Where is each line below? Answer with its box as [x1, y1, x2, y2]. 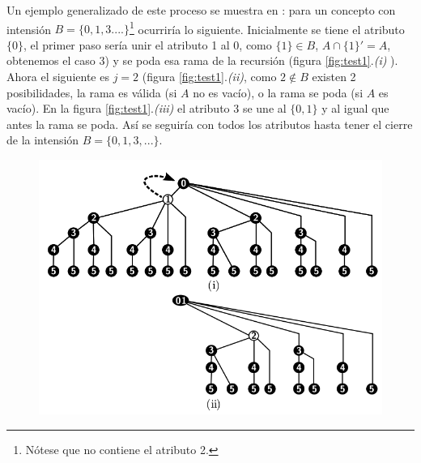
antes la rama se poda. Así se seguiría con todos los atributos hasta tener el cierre [6, 115, 413, 132]
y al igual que [321, 100, 389, 117]
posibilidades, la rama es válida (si [6, 84, 177, 101]
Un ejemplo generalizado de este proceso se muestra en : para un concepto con [6, 2, 396, 18]
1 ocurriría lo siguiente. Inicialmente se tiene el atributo [129, 18, 405, 37]
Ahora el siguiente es [6, 68, 109, 85]
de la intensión [6, 131, 79, 148]
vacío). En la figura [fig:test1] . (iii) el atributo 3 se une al [6, 100, 287, 117]
